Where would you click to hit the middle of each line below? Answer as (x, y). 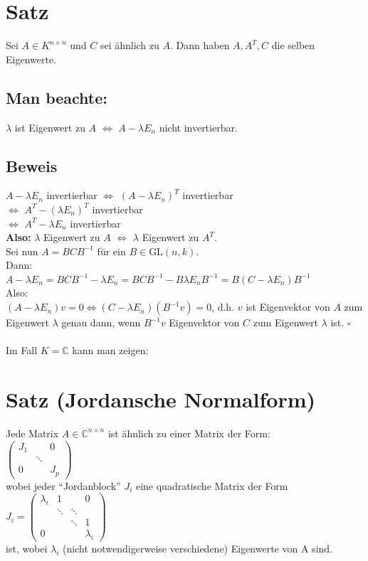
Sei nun (22, 251)
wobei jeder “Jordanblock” (63, 485)
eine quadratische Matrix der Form (212, 485)
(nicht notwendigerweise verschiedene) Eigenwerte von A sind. (198, 548)
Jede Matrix (32, 433)
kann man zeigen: (110, 350)
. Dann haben (200, 45)
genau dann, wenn (101, 322)
